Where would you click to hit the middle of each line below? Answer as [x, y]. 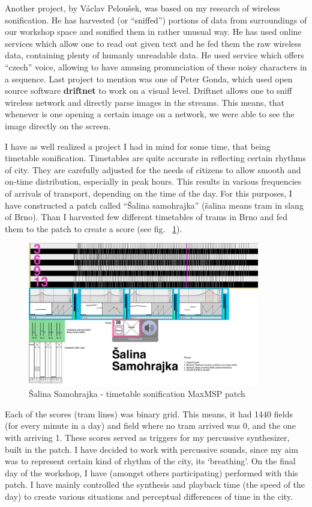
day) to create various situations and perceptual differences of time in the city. [149, 496]
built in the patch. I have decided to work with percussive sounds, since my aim [151, 449]
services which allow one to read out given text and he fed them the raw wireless [153, 43]
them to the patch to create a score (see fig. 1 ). [94, 228]
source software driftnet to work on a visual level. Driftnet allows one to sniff [148, 91]
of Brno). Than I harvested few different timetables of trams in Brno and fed [146, 217]
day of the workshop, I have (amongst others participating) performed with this [151, 472]
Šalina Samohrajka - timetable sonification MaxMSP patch [137, 394]
